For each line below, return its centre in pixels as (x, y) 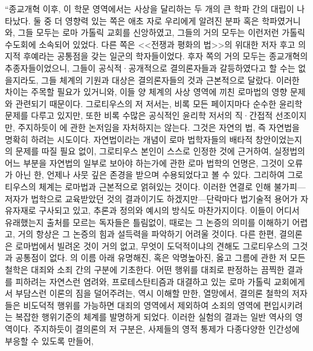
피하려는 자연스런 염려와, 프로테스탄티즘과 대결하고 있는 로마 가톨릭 (143, 281)
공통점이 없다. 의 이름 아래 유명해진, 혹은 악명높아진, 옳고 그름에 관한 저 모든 (160, 258)
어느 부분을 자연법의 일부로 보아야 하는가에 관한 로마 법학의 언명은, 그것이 (145, 162)
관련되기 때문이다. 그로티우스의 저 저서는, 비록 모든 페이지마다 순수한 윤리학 (159, 103)
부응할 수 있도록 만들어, (49, 340)
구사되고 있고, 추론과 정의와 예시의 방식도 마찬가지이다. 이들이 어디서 (169, 210)
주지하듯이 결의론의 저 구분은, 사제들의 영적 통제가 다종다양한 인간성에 (166, 329)
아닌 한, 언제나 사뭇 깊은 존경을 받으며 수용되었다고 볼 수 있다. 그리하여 (150, 175)
